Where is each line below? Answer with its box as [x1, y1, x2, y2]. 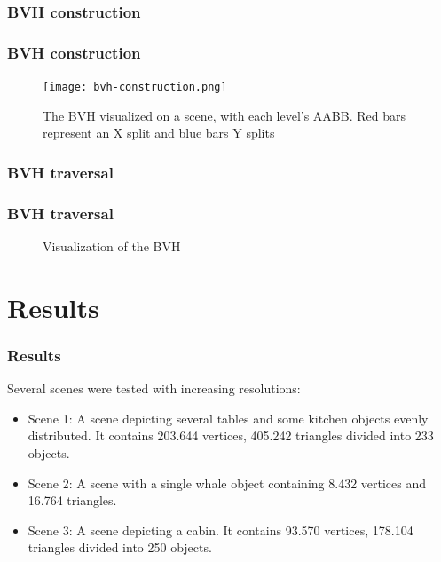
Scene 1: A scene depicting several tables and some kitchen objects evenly [28, 408, 429, 427]
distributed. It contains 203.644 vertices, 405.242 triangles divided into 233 [28, 426, 434, 445]
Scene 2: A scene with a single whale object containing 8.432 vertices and [28, 473, 427, 492]
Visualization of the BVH [43, 236, 181, 255]
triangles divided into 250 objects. [28, 538, 212, 557]
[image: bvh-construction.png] [43, 81, 227, 94]
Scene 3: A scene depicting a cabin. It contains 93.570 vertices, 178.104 [28, 520, 413, 539]
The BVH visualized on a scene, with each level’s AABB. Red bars [43, 106, 406, 124]
